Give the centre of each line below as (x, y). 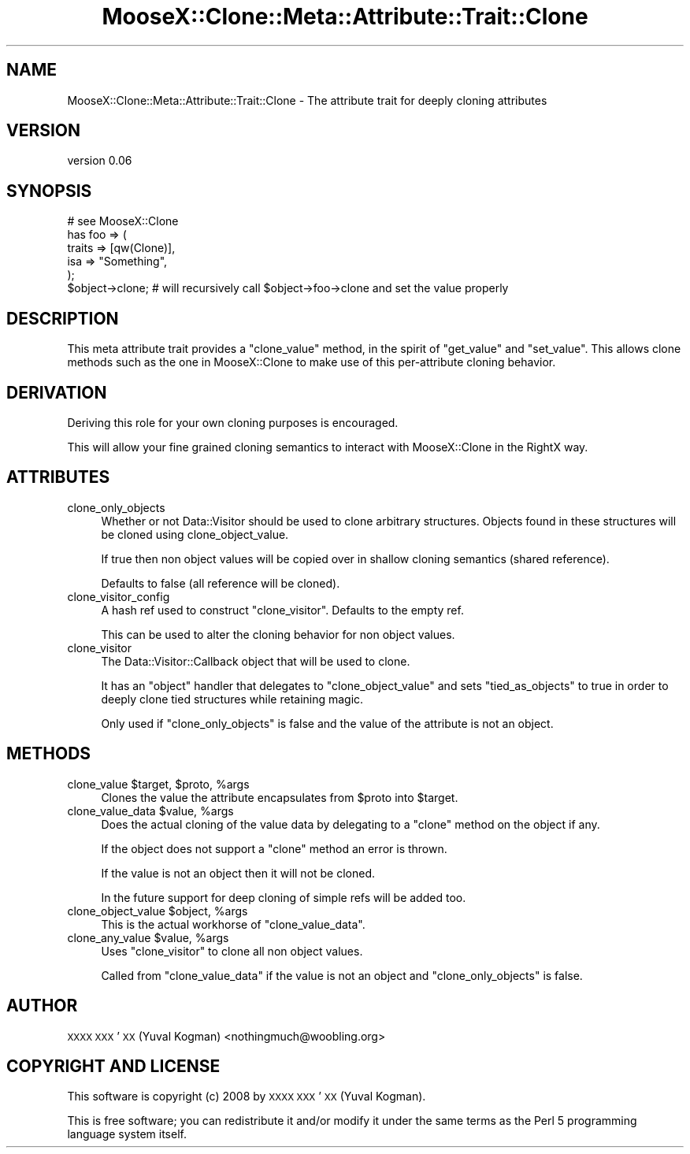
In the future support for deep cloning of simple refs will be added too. (284, 897)
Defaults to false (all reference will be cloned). (221, 583)
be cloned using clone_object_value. (195, 534)
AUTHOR (42, 1006)
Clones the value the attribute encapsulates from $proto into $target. (280, 797)
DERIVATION (57, 392)
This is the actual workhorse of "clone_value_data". (233, 924)
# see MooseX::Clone (123, 221)
